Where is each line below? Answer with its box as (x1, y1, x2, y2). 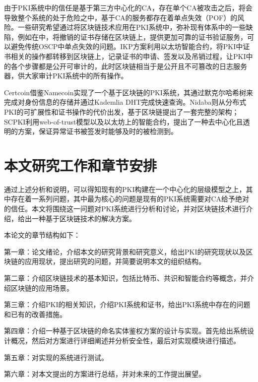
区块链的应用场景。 (10, 282, 73, 293)
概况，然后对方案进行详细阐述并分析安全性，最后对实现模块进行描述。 (10, 335, 240, 345)
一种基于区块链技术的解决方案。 (31, 213, 136, 223)
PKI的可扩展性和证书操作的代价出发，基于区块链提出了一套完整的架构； (4, 106, 239, 117)
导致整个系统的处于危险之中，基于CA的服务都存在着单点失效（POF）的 (4, 12, 238, 22)
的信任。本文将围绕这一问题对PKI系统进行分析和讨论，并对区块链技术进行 (4, 203, 246, 214)
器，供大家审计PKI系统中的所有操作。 (4, 70, 128, 81)
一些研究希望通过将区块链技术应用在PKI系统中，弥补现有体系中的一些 (17, 22, 246, 32)
